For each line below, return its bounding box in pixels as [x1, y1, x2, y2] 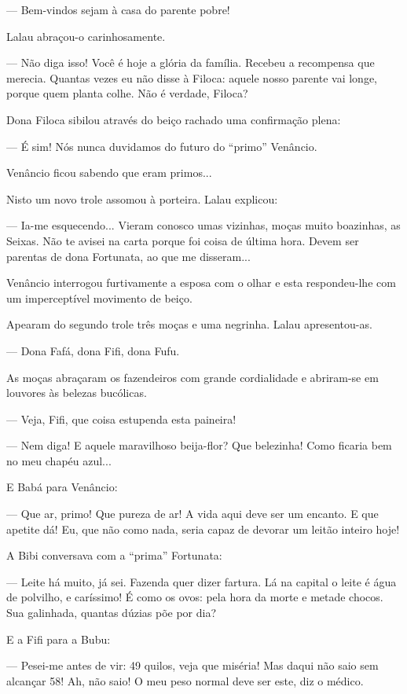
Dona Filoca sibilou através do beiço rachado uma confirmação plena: [6, 111, 341, 127]
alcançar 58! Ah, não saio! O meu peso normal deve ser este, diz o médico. [6, 672, 364, 688]
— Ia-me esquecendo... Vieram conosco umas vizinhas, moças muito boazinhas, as [6, 217, 401, 233]
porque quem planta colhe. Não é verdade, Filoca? [6, 85, 248, 101]
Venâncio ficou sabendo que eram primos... [6, 164, 212, 181]
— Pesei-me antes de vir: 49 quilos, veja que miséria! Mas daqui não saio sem [6, 657, 379, 674]
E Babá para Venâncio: [6, 479, 118, 495]
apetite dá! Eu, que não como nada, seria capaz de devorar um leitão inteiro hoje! [6, 520, 400, 537]
